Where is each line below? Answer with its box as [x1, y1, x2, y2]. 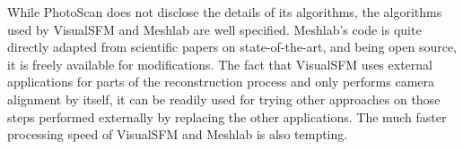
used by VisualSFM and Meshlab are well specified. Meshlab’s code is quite [7, 20, 422, 38]
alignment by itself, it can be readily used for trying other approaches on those [7, 89, 441, 108]
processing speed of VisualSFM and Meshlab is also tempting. [7, 125, 348, 144]
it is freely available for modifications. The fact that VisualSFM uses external [7, 54, 432, 73]
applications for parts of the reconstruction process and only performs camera [7, 72, 435, 91]
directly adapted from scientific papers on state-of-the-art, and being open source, [7, 37, 458, 56]
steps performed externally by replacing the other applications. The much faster [7, 107, 447, 126]
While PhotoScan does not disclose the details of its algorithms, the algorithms [7, 3, 442, 21]
